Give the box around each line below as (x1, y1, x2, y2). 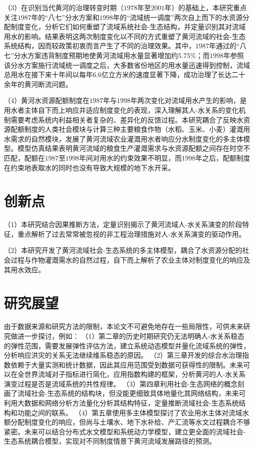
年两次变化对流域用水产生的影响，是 (130, 95, 247, 105)
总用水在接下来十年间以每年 (4, 69, 93, 80)
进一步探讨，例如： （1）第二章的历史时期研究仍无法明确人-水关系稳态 (17, 330, 245, 341)
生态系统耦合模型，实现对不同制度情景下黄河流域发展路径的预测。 (4, 436, 216, 446)
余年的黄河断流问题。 (4, 79, 72, 89)
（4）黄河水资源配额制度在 (4, 95, 89, 105)
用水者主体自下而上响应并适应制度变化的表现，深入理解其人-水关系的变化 (4, 104, 239, 115)
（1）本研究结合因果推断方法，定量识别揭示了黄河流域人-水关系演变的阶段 (4, 219, 242, 229)
